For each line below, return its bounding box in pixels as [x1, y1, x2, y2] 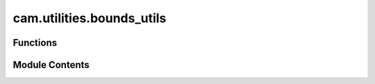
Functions [12, 37, 58, 49]
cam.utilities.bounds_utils [12, 10, 167, 26]
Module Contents [12, 59, 90, 71]
